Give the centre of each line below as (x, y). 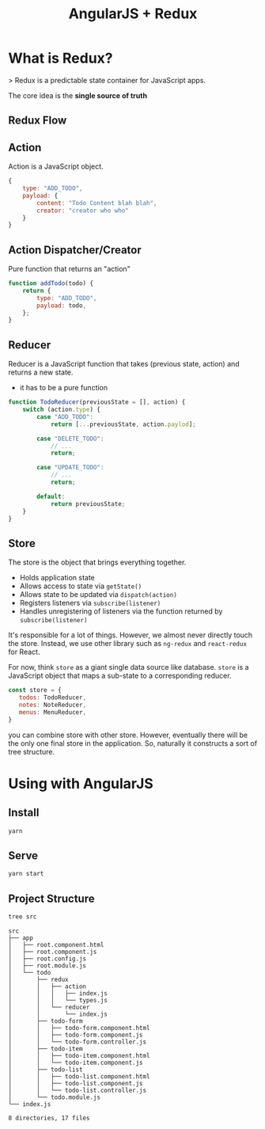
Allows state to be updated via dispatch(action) (98, 595)
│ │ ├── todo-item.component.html (79, 1055)
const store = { (35, 690)
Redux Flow (38, 121)
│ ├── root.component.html (56, 945)
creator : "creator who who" (83, 211)
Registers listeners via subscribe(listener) (90, 603)
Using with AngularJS (81, 783)
